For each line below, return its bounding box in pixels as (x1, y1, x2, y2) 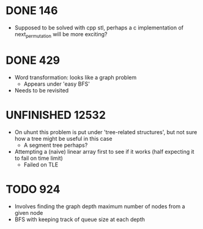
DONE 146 (6, 4, 58, 18)
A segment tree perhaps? (23, 141, 88, 149)
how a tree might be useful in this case (14, 135, 113, 142)
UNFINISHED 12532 (6, 108, 106, 122)
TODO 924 (6, 182, 61, 196)
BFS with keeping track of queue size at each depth (14, 216, 145, 223)
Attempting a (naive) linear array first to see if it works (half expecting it (14, 148, 194, 155)
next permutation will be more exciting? (14, 30, 108, 39)
